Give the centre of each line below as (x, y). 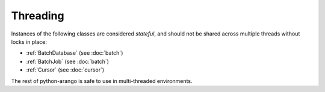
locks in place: (29, 41)
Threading (38, 16)
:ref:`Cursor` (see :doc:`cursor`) (65, 70)
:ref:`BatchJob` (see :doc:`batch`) (68, 61)
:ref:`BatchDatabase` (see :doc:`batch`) (75, 53)
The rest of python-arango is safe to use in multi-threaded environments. (102, 81)
